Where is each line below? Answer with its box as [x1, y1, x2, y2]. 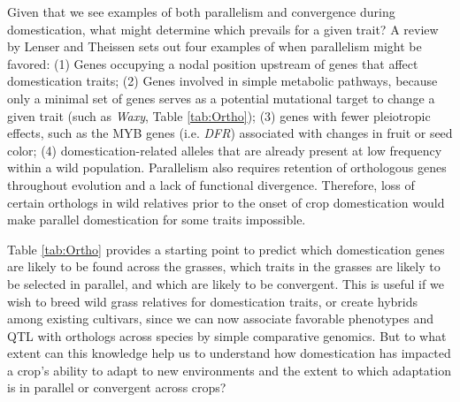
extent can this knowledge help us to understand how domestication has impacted [7, 344, 451, 362]
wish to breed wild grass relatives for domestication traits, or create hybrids [7, 292, 418, 310]
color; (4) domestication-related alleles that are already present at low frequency [7, 140, 442, 159]
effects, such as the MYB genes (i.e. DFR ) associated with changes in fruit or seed [7, 124, 453, 142]
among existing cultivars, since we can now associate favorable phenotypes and [7, 309, 433, 328]
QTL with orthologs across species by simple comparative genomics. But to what [7, 326, 447, 345]
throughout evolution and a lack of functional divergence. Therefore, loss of [7, 175, 415, 193]
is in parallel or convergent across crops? [7, 378, 226, 397]
